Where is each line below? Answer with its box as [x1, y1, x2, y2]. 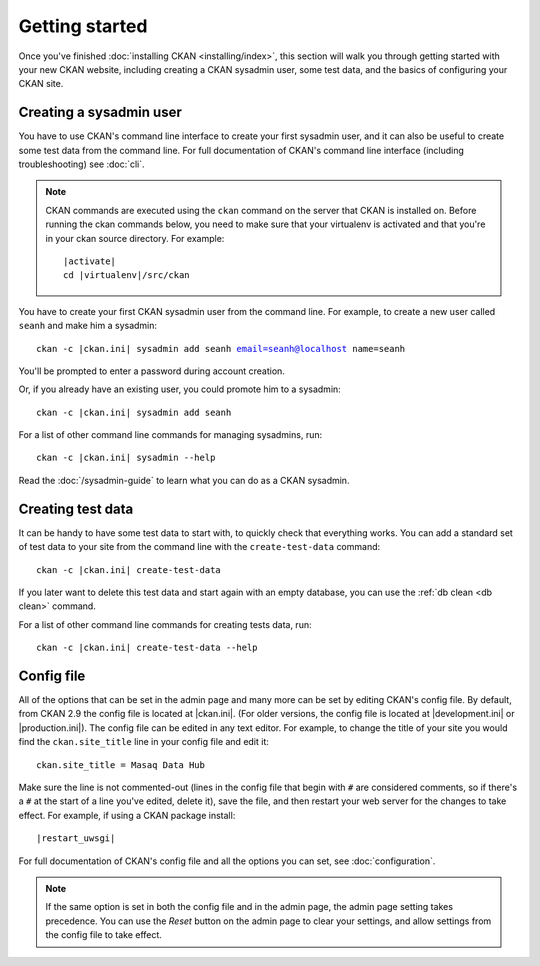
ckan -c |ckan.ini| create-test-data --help [36, 642, 259, 654]
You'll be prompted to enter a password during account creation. [18, 365, 285, 377]
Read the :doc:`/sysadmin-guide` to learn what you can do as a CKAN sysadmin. [18, 474, 350, 486]
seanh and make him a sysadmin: [18, 320, 158, 332]
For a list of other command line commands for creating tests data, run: [18, 618, 312, 630]
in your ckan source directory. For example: [45, 232, 225, 244]
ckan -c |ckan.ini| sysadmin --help [36, 452, 216, 464]
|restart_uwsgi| [36, 833, 116, 844]
